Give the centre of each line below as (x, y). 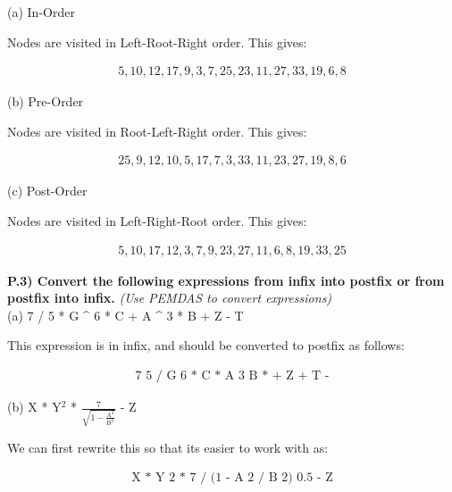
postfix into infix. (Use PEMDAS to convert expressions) (170, 298)
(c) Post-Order (47, 191)
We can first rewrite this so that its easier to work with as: (168, 447)
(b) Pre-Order (46, 101)
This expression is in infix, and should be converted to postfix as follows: (206, 345)
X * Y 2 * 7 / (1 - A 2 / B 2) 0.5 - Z (232, 478)
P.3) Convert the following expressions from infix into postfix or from (226, 280)
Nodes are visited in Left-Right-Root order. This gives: (157, 221)
